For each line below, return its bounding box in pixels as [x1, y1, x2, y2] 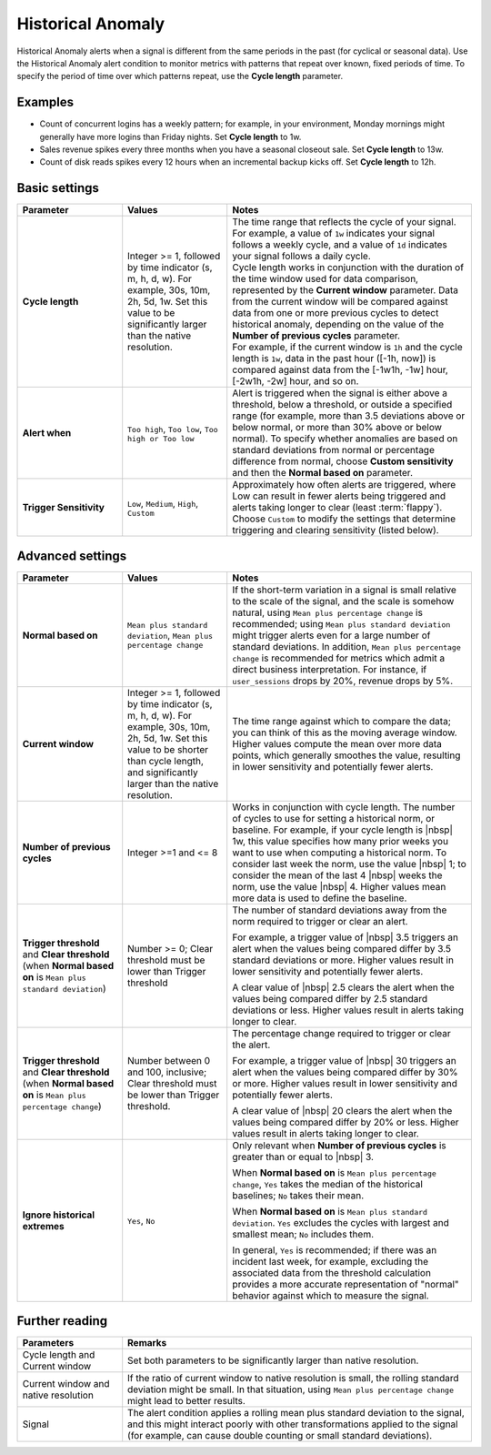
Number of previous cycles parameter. [232, 329, 400, 342]
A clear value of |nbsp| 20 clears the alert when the [232, 1104, 453, 1117]
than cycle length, [127, 754, 205, 767]
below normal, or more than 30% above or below [232, 421, 443, 434]
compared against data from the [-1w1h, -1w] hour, [232, 364, 449, 377]
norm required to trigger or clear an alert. [232, 914, 408, 927]
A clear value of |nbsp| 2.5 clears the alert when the [232, 981, 455, 994]
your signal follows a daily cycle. [232, 250, 372, 263]
